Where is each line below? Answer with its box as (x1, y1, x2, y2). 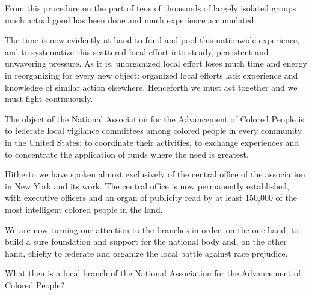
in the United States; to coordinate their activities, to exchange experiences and (5, 136, 299, 148)
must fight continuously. (5, 92, 93, 105)
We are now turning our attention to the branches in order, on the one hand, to (5, 223, 299, 236)
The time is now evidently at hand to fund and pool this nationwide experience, (5, 34, 300, 46)
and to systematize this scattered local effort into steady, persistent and (5, 45, 269, 58)
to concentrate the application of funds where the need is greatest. (5, 147, 249, 160)
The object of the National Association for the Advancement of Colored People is (5, 112, 304, 125)
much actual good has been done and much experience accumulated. (5, 13, 257, 26)
